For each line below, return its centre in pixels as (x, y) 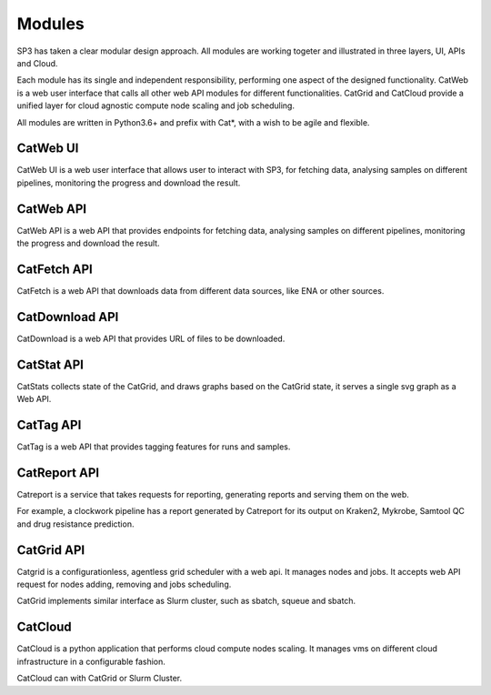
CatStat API (50, 364)
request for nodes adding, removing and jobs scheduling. (124, 584)
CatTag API (49, 425)
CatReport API (58, 473)
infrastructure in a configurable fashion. (91, 661)
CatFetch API (55, 269)
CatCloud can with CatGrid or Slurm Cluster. (100, 679)
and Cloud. (37, 63)
